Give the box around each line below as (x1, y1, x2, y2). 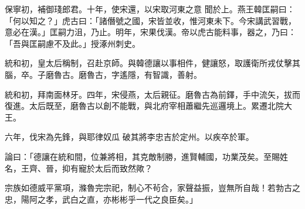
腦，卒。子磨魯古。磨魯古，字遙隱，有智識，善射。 (5, 68, 202, 80)
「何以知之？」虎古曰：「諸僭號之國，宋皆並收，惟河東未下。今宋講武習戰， (5, 14, 296, 26)
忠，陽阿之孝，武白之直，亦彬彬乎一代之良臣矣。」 (5, 193, 198, 205)
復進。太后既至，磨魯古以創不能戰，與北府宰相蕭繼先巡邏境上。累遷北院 (5, 100, 284, 112)
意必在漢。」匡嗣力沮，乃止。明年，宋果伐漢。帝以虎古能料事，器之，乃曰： (5, 26, 296, 38)
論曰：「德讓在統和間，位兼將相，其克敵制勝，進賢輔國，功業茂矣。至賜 (5, 150, 280, 162)
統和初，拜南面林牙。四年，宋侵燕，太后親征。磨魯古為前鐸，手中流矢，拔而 (5, 88, 300, 100)
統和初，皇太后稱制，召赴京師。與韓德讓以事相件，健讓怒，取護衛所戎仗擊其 (5, 57, 300, 69)
